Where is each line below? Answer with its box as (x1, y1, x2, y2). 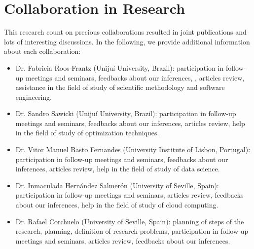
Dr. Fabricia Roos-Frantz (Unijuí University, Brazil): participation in (15, 62, 224, 73)
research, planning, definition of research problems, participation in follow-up (15, 226, 249, 236)
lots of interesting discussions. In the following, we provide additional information (4, 36, 250, 46)
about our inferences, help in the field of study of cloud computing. (15, 200, 218, 210)
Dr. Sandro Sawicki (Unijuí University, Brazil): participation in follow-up (15, 108, 236, 119)
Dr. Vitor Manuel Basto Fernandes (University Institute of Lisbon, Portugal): (15, 144, 251, 155)
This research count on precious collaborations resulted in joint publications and (4, 27, 247, 37)
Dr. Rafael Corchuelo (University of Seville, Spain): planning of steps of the (15, 216, 244, 226)
